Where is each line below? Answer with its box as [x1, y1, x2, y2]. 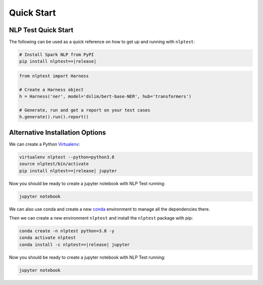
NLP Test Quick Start [9, 26, 74, 34]
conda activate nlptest [19, 235, 76, 241]
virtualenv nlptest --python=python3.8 [19, 154, 114, 160]
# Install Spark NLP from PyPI [19, 52, 94, 58]
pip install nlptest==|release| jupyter [19, 168, 117, 173]
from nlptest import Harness [19, 73, 89, 79]
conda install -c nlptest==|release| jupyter [19, 242, 130, 247]
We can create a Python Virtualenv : [9, 141, 80, 147]
